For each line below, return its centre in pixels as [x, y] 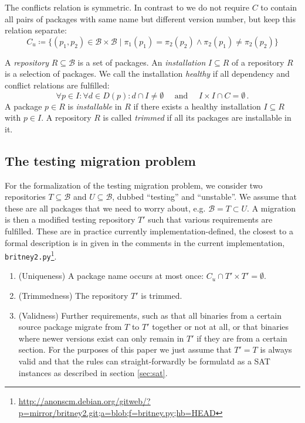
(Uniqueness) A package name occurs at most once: [111, 276]
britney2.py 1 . [31, 255]
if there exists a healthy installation [197, 106]
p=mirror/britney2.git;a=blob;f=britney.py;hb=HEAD [117, 412]
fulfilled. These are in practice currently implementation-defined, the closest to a [149, 231]
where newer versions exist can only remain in [101, 338]
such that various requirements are [210, 219]
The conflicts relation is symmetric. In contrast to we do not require [127, 7]
